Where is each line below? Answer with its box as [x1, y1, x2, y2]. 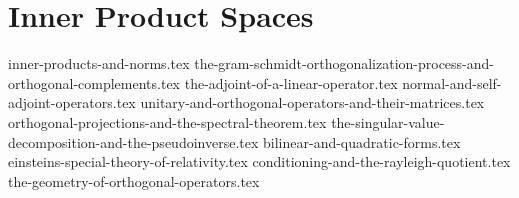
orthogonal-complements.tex [8, 72, 181, 93]
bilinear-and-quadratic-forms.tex [263, 131, 461, 152]
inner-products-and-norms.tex [8, 53, 190, 74]
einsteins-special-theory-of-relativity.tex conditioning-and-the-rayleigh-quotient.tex [8, 151, 511, 172]
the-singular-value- [331, 111, 445, 132]
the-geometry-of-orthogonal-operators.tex [8, 170, 260, 191]
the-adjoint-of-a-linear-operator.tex [184, 72, 398, 93]
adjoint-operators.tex [8, 92, 136, 113]
